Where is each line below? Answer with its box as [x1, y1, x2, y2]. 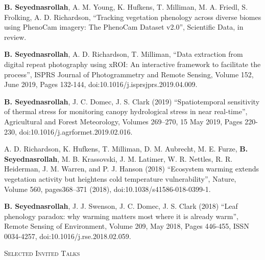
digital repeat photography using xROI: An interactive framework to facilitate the [4, 58, 261, 69]
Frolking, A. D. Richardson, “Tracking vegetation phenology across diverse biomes [4, 11, 261, 22]
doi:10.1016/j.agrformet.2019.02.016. [19, 126, 133, 137]
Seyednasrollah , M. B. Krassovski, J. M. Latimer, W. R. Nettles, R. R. [4, 153, 233, 164]
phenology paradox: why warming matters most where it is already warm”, [4, 210, 238, 221]
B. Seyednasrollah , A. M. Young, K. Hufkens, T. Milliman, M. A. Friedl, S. [4, 2, 248, 12]
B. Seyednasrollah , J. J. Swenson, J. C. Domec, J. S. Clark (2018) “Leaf [4, 201, 238, 211]
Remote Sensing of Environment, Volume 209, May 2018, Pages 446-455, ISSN [4, 221, 249, 231]
